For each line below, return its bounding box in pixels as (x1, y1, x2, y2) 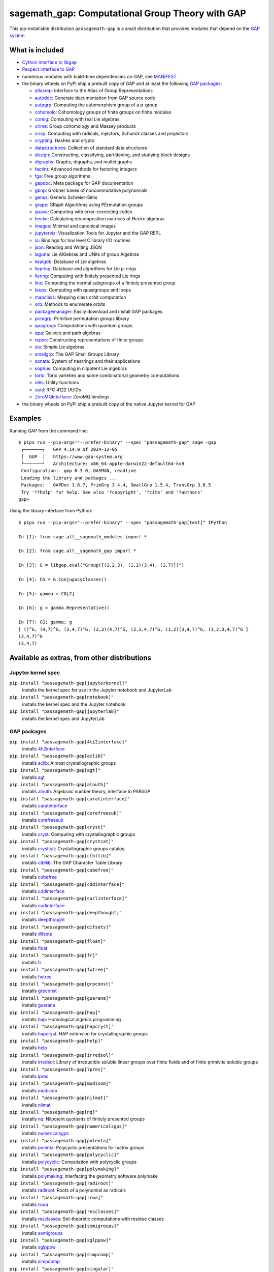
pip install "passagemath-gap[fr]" (9, 952, 98, 959)
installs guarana (22, 1002, 55, 1008)
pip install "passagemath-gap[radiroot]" (9, 1180, 114, 1186)
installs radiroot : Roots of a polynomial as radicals (22, 1187, 126, 1193)
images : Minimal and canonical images (35, 223, 116, 229)
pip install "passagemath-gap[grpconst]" (9, 981, 114, 987)
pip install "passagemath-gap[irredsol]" (9, 1052, 114, 1058)
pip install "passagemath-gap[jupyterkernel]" (9, 680, 127, 686)
